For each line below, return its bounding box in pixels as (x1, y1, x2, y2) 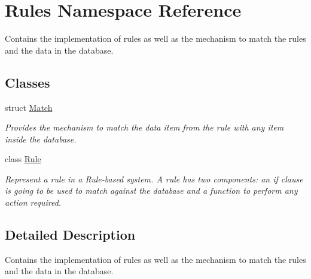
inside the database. (5, 132, 77, 145)
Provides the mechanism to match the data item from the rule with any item (5, 121, 284, 134)
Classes (5, 73, 50, 91)
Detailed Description (5, 225, 136, 244)
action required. (5, 196, 62, 209)
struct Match (5, 101, 53, 113)
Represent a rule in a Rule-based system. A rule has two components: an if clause (5, 172, 303, 185)
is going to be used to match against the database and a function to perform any (5, 184, 298, 197)
